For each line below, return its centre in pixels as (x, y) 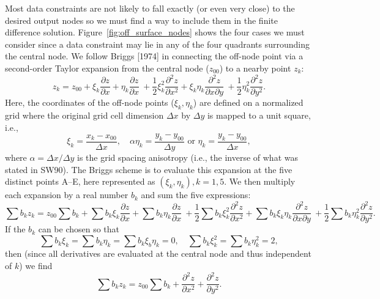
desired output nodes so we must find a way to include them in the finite (141, 20)
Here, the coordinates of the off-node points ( (90, 102)
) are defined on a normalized (248, 102)
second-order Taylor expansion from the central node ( (107, 68)
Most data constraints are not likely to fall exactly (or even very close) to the (150, 8)
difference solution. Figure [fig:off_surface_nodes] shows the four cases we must (155, 32)
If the (15, 229)
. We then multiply (260, 181)
